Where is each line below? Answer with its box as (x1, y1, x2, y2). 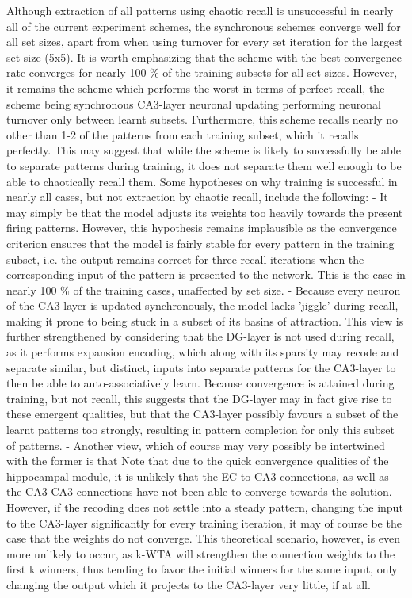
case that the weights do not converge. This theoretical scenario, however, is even (6, 530, 401, 547)
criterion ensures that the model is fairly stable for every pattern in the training (6, 234, 395, 251)
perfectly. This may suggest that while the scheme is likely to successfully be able (6, 142, 401, 158)
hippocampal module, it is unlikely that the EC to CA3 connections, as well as (6, 467, 389, 484)
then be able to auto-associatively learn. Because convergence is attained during (6, 375, 395, 391)
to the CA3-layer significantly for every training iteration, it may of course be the (6, 514, 402, 531)
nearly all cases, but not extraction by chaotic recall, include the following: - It (6, 189, 388, 205)
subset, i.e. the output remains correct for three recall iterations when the (6, 250, 364, 267)
